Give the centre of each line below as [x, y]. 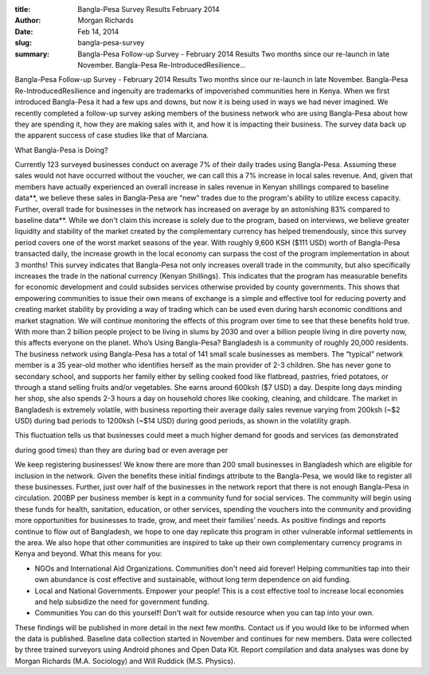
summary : [32, 54]
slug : [23, 43]
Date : [24, 31]
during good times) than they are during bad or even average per [121, 450]
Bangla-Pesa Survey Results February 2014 [149, 9]
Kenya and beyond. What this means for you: [88, 554]
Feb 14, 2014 [98, 31]
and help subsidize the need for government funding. [122, 602]
